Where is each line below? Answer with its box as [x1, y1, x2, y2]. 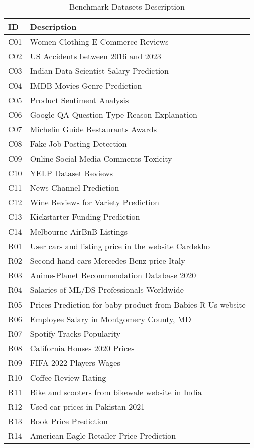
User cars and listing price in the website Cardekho [30, 240, 210, 252]
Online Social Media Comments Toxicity [30, 153, 172, 164]
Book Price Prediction [30, 415, 108, 427]
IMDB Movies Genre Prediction [30, 80, 142, 91]
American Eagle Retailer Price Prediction [30, 430, 176, 441]
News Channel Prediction [30, 182, 119, 193]
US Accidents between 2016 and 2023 [30, 50, 161, 62]
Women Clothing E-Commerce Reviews [30, 36, 169, 47]
